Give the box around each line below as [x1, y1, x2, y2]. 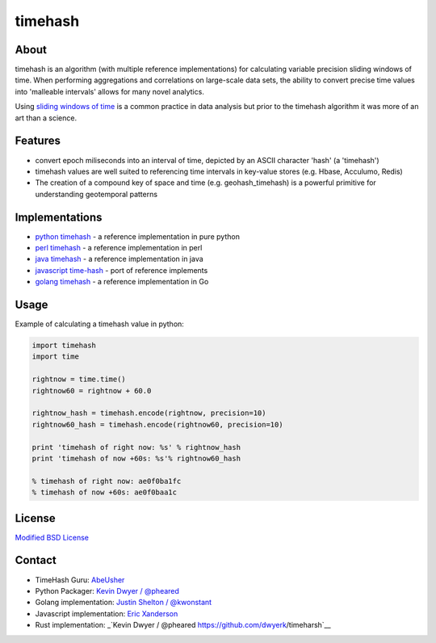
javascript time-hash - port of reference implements [35, 265, 208, 275]
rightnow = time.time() [31, 375, 127, 384]
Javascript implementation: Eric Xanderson [35, 608, 178, 618]
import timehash [31, 341, 97, 351]
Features [15, 134, 61, 148]
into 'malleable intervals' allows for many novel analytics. [15, 86, 205, 96]
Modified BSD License [15, 532, 89, 542]
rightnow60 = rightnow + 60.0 [31, 386, 152, 395]
